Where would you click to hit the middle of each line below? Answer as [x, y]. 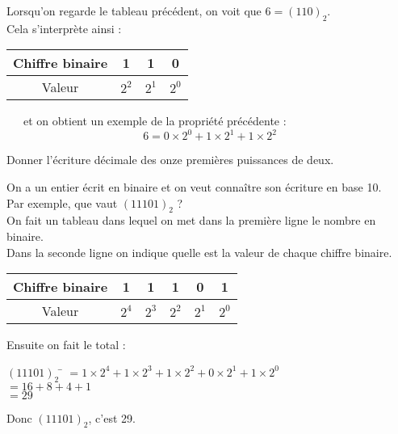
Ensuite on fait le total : [66, 345]
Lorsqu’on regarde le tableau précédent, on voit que [134, 11]
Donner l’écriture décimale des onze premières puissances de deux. [170, 160]
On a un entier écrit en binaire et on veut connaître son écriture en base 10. [194, 187]
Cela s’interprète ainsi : [64, 28]
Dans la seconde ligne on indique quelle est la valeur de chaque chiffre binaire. [199, 252]
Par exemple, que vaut [62, 202]
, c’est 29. [112, 417]
